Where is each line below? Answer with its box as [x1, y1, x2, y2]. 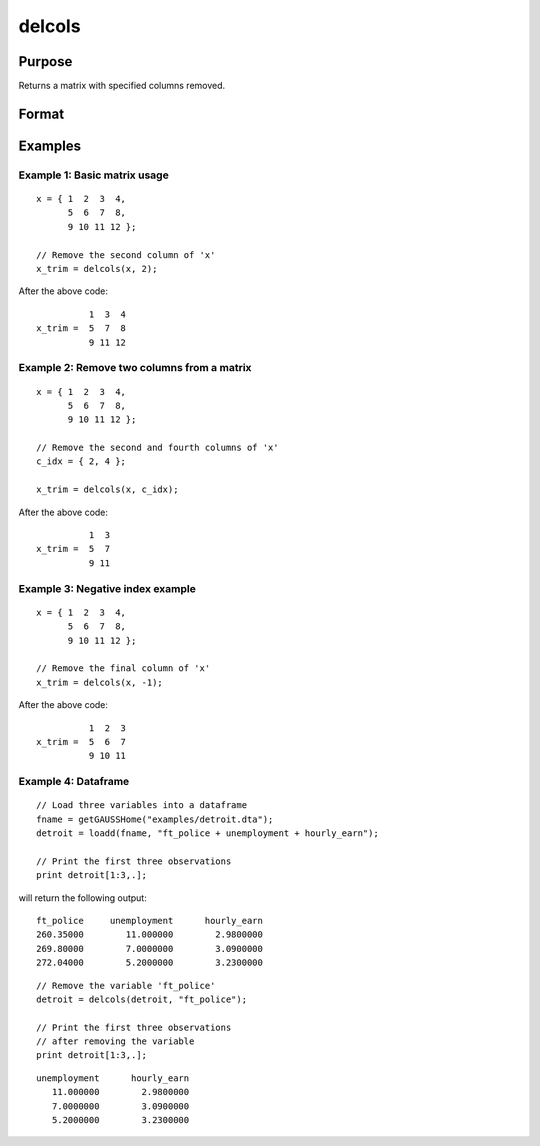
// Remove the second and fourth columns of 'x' [36, 442, 279, 454]
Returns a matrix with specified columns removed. [18, 80, 226, 92]
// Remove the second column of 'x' [36, 249, 216, 260]
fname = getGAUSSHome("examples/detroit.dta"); [36, 813, 274, 825]
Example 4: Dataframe [18, 775, 130, 789]
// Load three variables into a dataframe [36, 800, 248, 811]
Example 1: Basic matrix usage [18, 168, 169, 182]
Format [18, 105, 65, 122]
